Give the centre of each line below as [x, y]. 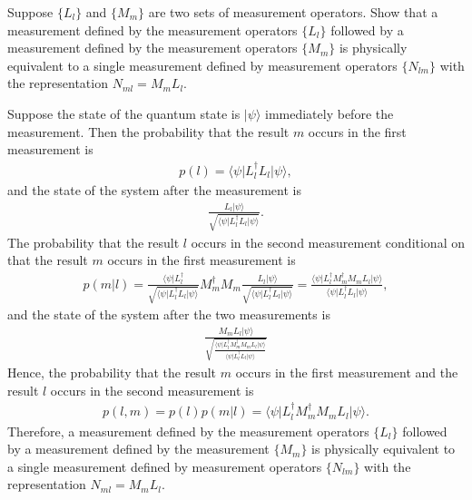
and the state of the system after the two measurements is [169, 314]
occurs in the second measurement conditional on [328, 242]
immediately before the [329, 113]
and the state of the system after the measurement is [154, 190]
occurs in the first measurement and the [347, 373]
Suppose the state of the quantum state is [124, 113]
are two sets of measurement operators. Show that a [293, 12]
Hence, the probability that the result [112, 373]
